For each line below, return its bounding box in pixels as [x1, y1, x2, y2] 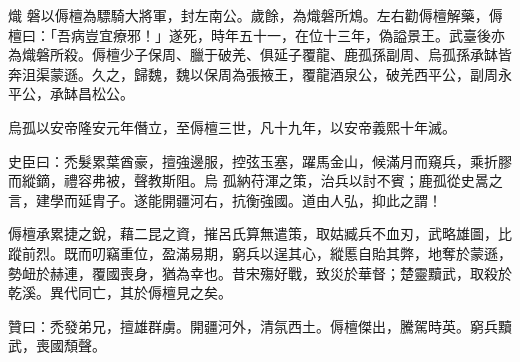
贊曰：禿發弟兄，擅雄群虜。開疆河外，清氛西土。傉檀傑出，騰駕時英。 [8, 315, 470, 336]
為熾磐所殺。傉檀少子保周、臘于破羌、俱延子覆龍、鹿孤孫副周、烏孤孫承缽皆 [8, 44, 512, 65]
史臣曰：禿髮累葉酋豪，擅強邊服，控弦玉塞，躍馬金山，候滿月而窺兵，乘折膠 [8, 150, 512, 171]
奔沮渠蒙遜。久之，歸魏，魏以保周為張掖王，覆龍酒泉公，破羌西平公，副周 [8, 63, 498, 84]
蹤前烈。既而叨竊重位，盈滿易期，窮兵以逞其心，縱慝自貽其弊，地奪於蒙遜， [8, 242, 512, 263]
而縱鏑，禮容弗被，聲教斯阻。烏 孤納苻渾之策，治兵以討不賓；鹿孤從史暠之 [8, 170, 503, 191]
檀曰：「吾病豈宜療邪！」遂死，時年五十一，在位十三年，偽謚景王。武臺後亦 [8, 24, 505, 45]
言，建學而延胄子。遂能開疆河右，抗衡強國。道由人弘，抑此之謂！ [8, 189, 442, 210]
